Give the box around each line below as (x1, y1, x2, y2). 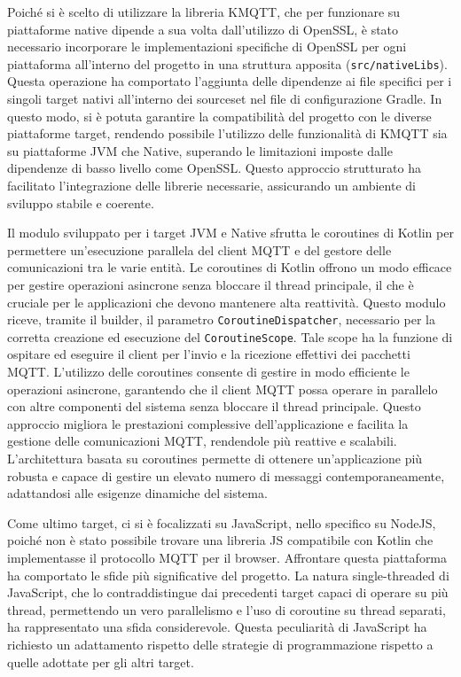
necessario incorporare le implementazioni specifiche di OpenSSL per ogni (7, 37, 407, 56)
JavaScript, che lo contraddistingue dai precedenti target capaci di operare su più (7, 583, 449, 602)
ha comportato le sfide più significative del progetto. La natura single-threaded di (7, 565, 449, 584)
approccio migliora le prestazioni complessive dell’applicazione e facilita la (7, 414, 409, 432)
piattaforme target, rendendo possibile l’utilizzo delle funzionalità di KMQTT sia (7, 124, 448, 143)
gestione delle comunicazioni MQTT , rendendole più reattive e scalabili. (7, 432, 397, 450)
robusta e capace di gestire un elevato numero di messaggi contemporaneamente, (7, 466, 445, 485)
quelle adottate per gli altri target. (7, 652, 194, 671)
